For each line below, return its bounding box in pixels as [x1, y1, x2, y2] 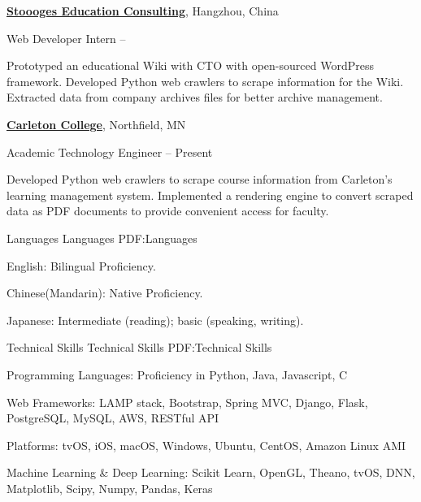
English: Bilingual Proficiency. [7, 257, 156, 274]
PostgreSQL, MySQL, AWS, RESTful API [7, 409, 219, 426]
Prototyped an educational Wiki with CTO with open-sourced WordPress [7, 57, 374, 74]
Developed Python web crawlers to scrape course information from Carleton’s [7, 171, 393, 188]
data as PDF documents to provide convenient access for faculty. [7, 202, 329, 219]
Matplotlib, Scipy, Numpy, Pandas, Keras [7, 479, 213, 496]
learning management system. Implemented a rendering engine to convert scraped [7, 186, 414, 203]
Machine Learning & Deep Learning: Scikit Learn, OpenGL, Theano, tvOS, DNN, [7, 464, 415, 481]
